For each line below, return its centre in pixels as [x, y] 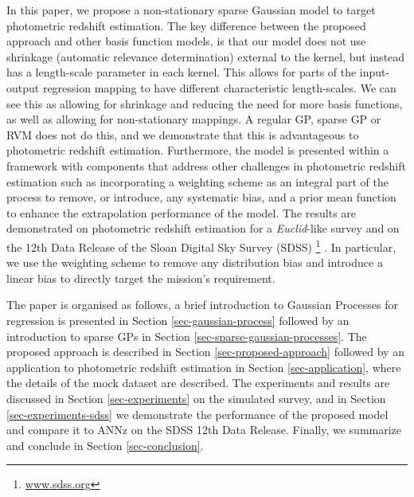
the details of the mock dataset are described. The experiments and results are [198, 383]
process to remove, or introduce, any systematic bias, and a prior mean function [201, 197]
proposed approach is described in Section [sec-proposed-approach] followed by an [205, 352]
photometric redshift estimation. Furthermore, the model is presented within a [198, 150]
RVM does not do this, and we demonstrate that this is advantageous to [183, 134]
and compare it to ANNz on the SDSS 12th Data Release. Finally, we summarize [204, 430]
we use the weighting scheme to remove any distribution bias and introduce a [195, 262]
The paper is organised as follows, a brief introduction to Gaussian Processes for [202, 305]
